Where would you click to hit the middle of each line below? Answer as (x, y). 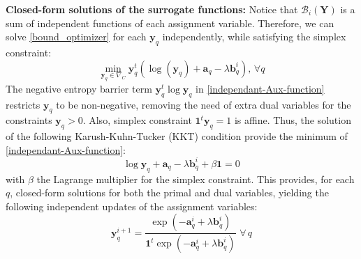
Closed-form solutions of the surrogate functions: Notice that (152, 9)
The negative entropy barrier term (79, 88)
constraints (29, 120)
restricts (23, 104)
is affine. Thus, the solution (293, 120)
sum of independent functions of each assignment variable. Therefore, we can (170, 23)
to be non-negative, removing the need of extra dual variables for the (204, 104)
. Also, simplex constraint (137, 120)
